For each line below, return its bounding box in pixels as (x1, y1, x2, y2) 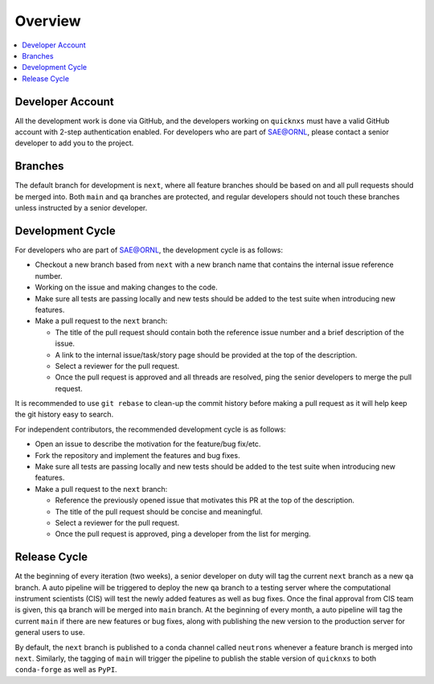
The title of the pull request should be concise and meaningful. (55, 506, 263, 516)
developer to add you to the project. (14, 138, 134, 148)
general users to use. (14, 628, 85, 637)
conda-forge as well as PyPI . (14, 665, 117, 674)
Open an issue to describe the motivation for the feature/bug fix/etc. (35, 439, 261, 449)
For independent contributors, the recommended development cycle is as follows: (14, 424, 286, 434)
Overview (14, 12, 81, 30)
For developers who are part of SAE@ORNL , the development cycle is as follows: (14, 245, 283, 255)
